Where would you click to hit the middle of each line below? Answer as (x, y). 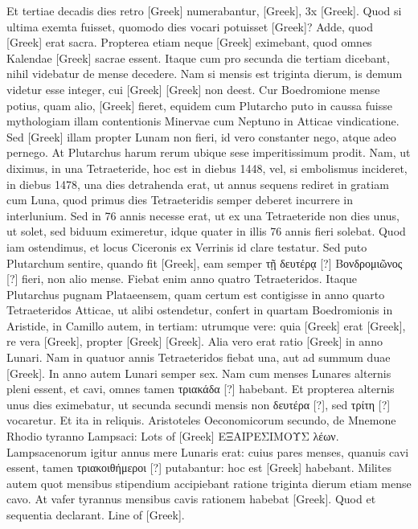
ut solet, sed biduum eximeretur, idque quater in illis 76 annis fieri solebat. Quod (206, 231)
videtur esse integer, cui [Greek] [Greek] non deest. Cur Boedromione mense (193, 89)
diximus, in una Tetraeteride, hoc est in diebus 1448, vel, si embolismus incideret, (207, 168)
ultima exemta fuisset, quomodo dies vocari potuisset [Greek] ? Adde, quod (190, 26)
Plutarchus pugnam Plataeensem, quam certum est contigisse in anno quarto (196, 294)
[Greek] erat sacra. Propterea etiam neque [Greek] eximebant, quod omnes (189, 42)
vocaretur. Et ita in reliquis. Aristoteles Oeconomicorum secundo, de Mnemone (201, 420)
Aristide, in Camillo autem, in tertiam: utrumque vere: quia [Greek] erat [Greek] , (206, 325)
